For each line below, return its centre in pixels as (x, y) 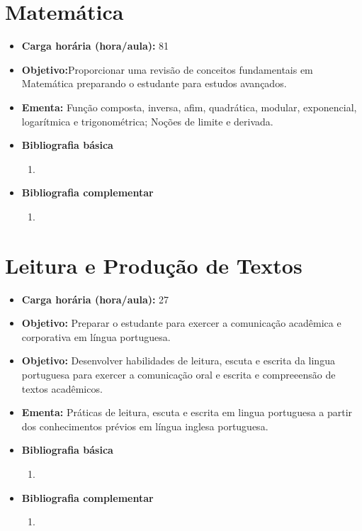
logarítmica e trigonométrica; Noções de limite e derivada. (147, 121)
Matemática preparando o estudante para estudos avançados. (154, 83)
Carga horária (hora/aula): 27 (95, 299)
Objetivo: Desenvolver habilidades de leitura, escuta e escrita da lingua (178, 360)
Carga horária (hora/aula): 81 (95, 46)
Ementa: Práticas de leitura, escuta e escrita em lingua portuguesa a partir (187, 412)
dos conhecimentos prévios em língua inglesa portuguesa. (145, 426)
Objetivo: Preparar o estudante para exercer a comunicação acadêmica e (181, 323)
